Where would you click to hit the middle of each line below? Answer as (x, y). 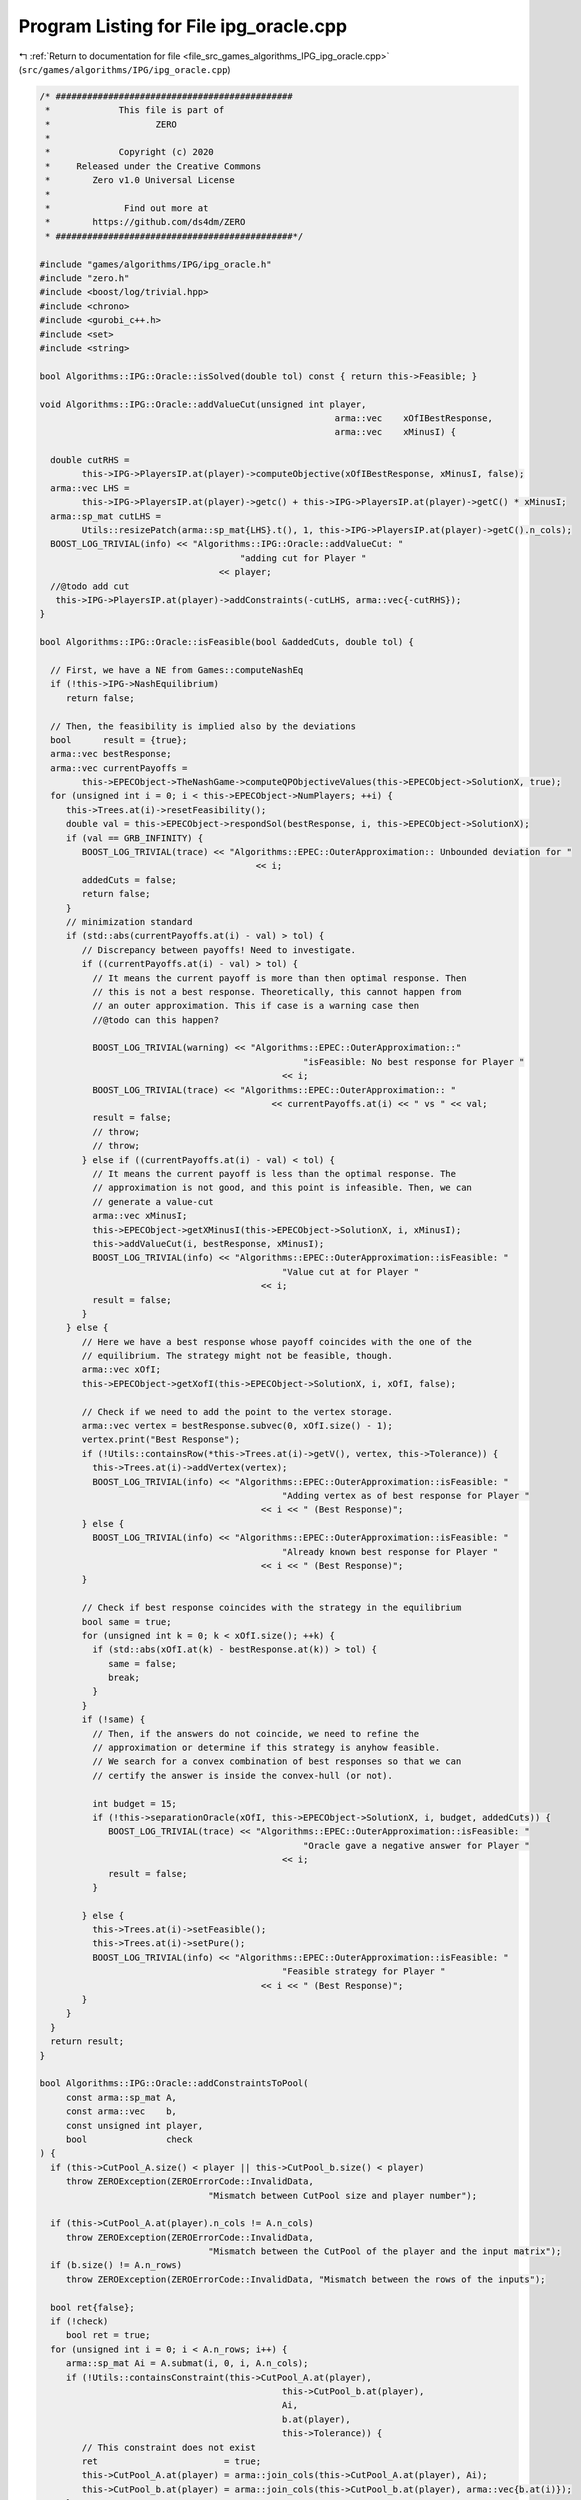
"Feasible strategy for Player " (363, 1971)
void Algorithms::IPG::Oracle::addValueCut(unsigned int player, (203, 404)
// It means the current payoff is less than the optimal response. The (274, 1173)
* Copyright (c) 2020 (129, 152)
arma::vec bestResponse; (111, 754)
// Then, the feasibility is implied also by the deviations (203, 726)
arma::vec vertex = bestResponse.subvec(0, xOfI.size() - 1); (237, 1426)
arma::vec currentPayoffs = (119, 768)
